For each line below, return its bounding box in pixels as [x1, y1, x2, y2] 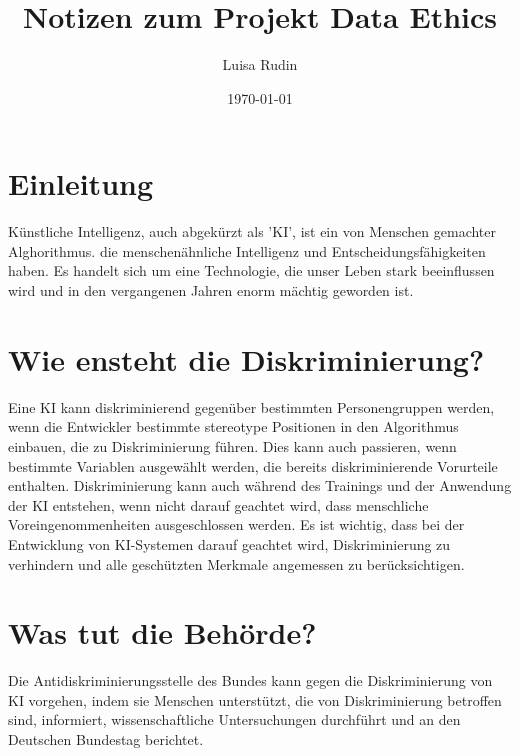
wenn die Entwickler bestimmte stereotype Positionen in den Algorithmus [8, 416, 459, 437]
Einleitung [8, 163, 154, 204]
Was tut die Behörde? [8, 612, 317, 653]
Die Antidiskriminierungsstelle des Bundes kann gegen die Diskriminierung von [8, 670, 493, 691]
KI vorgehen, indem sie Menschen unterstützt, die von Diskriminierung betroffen [8, 689, 502, 710]
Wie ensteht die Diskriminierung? [8, 338, 485, 379]
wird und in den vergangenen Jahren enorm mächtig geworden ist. [8, 280, 414, 301]
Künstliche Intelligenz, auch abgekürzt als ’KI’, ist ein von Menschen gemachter [8, 221, 497, 242]
